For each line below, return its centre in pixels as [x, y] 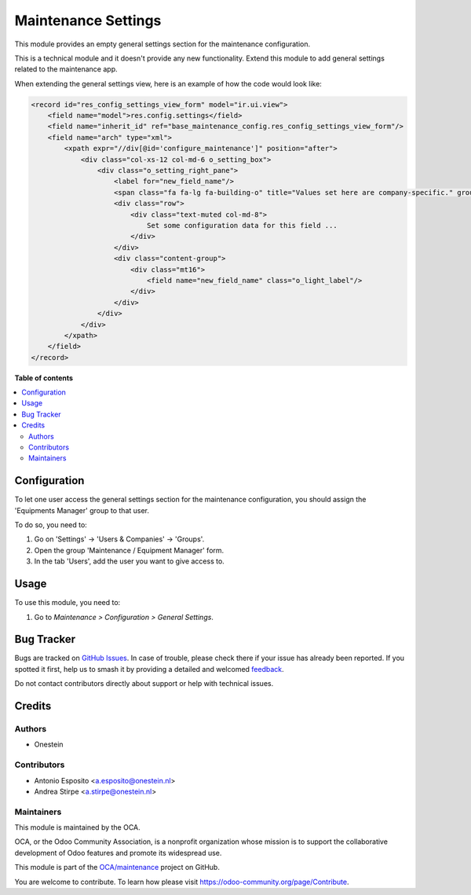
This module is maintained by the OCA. [77, 827]
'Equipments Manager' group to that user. [82, 510]
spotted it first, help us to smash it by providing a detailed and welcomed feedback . [149, 669]
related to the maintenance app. [66, 69]
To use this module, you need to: [68, 603]
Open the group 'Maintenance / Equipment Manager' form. [129, 550]
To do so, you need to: [51, 525]
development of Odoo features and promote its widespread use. [118, 853]
